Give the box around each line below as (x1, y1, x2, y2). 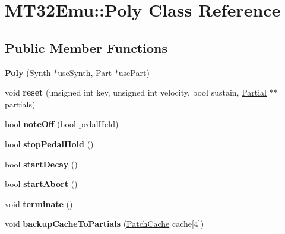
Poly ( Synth (5, 66, 51, 78)
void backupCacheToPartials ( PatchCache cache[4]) (5, 217, 204, 230)
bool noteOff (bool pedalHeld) (5, 118, 119, 130)
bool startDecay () (5, 157, 78, 170)
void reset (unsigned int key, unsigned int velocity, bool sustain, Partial (5, 86, 267, 99)
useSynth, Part (58, 66, 112, 78)
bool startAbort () (5, 178, 78, 190)
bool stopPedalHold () (5, 137, 94, 150)
